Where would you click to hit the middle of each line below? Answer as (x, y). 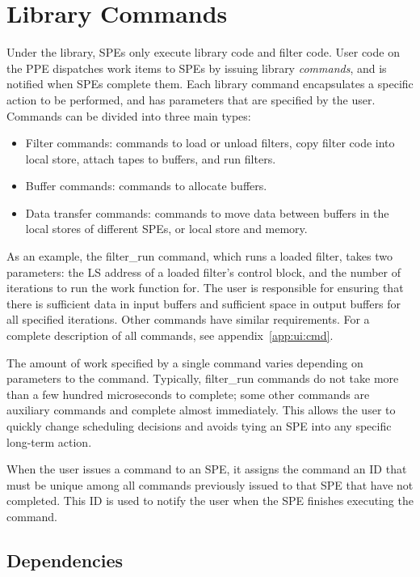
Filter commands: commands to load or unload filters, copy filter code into (210, 143)
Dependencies (65, 560)
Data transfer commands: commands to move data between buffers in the (207, 212)
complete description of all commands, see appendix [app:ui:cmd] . (170, 335)
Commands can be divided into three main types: (129, 115)
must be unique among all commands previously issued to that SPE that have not (210, 484)
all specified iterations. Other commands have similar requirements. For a (188, 319)
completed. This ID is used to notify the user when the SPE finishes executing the (210, 501)
